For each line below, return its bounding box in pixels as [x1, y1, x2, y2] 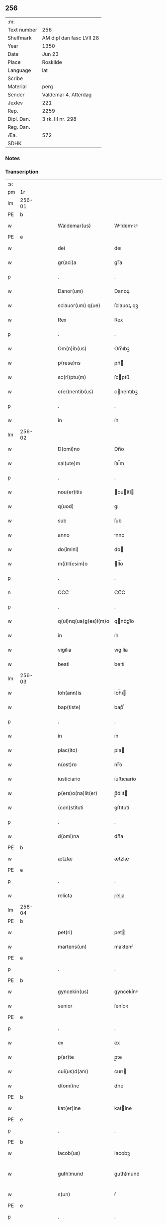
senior [58, 1002, 73, 1009]
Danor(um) [58, 288, 83, 295]
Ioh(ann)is [58, 690, 82, 697]
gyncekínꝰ [114, 988, 138, 995]
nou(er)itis [58, 489, 83, 495]
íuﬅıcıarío [114, 775, 136, 782]
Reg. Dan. [7, 123, 31, 130]
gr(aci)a [58, 259, 77, 266]
